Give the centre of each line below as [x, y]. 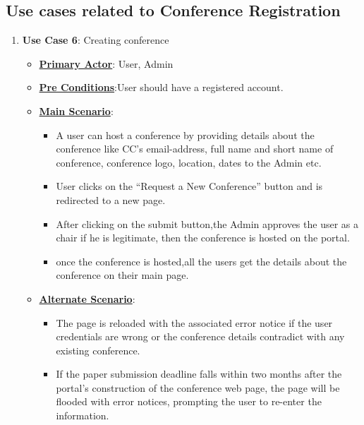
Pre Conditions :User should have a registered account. [161, 87]
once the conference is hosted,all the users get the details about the [201, 261]
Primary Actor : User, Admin [106, 63]
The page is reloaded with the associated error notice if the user [194, 322]
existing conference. [98, 350]
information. [83, 415]
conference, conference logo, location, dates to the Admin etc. [189, 162]
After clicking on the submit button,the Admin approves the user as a [207, 223]
